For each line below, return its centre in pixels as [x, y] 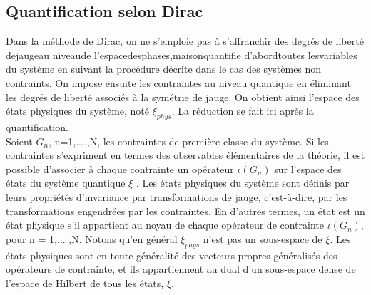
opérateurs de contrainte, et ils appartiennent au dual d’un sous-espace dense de [181, 269]
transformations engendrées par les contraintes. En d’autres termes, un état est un [185, 211]
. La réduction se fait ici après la [243, 111]
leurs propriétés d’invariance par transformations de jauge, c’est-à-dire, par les [177, 196]
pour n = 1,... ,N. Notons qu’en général [92, 238]
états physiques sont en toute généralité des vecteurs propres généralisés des [172, 255]
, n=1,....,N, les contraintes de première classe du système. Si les [189, 141]
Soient [19, 141]
